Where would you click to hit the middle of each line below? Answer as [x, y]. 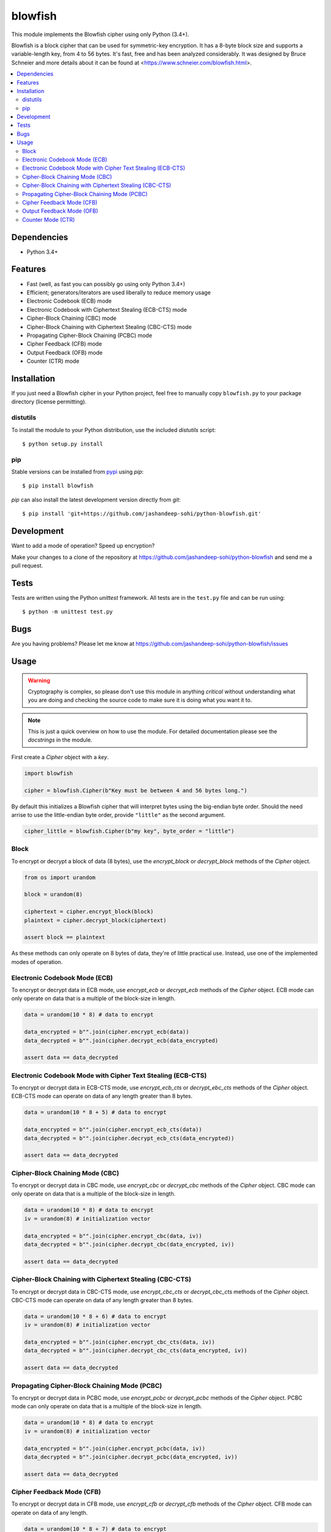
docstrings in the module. [60, 740]
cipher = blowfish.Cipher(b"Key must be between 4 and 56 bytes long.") [136, 790]
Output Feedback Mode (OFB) [60, 211]
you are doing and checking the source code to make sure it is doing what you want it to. [140, 700]
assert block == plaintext [65, 937]
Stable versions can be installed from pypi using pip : [78, 472]
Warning [39, 680]
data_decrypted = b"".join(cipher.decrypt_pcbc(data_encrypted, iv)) [131, 1457]
